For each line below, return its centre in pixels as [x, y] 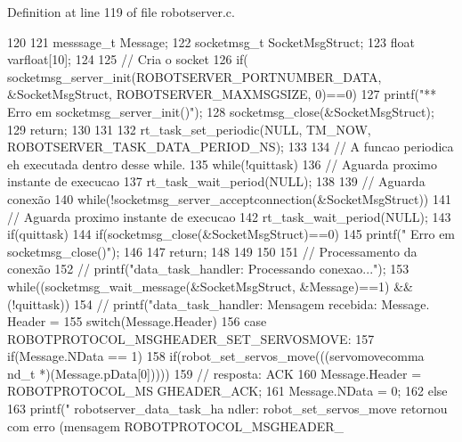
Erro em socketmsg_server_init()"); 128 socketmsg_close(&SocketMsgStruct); [221, 111]
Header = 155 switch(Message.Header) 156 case [137, 321]
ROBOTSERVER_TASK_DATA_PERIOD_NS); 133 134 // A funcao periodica [231, 147]
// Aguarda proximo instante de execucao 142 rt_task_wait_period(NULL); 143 [229, 216]
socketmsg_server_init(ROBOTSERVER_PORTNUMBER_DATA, [195, 76]
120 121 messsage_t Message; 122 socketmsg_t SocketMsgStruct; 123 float [211, 41]
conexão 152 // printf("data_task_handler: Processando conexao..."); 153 [208, 269]
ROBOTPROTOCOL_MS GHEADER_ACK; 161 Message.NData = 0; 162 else [227, 391]
